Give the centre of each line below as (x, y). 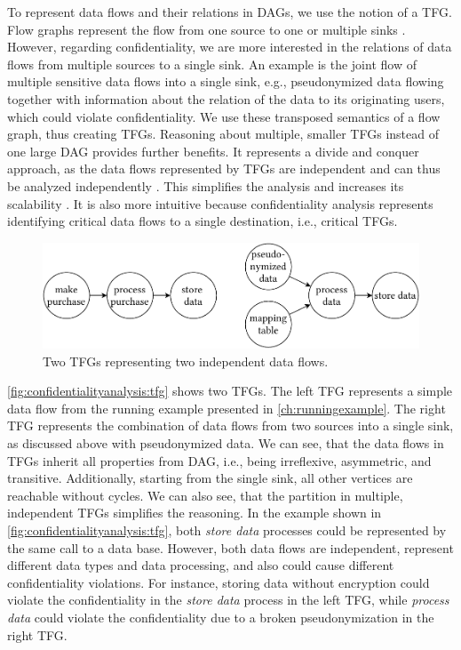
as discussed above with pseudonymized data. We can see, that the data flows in (226, 443)
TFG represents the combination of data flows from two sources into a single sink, (230, 425)
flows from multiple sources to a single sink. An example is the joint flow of (212, 64)
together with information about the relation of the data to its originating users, (226, 98)
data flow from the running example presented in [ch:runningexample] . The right (227, 408)
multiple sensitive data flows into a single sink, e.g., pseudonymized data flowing (226, 81)
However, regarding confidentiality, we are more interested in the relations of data (230, 47)
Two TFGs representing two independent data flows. (186, 361)
